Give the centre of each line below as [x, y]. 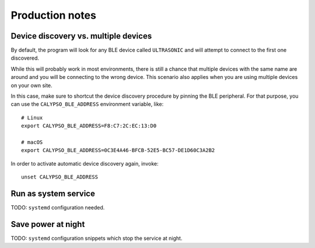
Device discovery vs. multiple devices [81, 36]
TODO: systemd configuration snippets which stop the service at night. [97, 238]
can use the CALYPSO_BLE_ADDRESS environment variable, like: [87, 104]
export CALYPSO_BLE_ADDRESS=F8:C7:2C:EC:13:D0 [89, 126]
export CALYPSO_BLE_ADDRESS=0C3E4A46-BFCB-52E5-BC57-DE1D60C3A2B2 [118, 150]
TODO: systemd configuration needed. [58, 208]
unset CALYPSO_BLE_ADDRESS [60, 177]
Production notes [53, 15]
